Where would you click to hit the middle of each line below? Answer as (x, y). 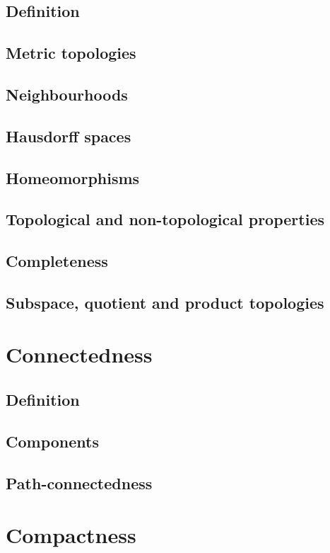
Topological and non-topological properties (165, 219)
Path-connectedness (79, 483)
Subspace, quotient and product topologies (165, 302)
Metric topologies (71, 53)
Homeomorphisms (73, 177)
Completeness (57, 261)
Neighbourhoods (67, 94)
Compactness (71, 535)
